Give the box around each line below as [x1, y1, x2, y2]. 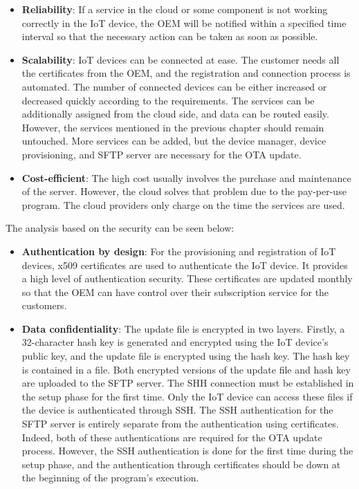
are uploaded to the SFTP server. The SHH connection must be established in [21, 376, 354, 390]
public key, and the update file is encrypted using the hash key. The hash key [21, 349, 350, 363]
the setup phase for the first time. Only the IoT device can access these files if [21, 389, 353, 403]
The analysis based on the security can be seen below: [6, 221, 234, 235]
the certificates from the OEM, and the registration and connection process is [21, 66, 351, 80]
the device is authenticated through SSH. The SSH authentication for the [21, 403, 333, 417]
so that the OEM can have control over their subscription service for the [21, 284, 329, 299]
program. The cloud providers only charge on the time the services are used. [21, 197, 345, 212]
